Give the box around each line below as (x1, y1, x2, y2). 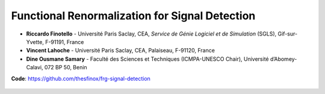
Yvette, (26, 38, 45, 45)
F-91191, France (45, 38, 84, 45)
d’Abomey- (270, 55, 297, 63)
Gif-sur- (277, 30, 298, 37)
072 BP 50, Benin (44, 64, 87, 71)
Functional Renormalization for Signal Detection (11, 9, 256, 22)
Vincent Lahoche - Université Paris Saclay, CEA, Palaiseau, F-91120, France (26, 47, 215, 54)
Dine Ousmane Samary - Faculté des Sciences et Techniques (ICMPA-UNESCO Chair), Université (26, 55, 269, 63)
